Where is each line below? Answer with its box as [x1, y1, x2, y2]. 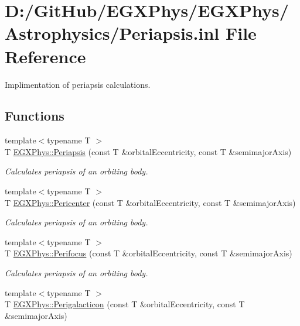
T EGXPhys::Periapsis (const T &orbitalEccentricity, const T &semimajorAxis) [5, 145, 292, 157]
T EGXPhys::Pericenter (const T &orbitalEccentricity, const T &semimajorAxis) [5, 196, 296, 208]
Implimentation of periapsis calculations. [5, 78, 151, 90]
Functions [5, 107, 64, 125]
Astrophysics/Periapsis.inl [5, 21, 220, 45]
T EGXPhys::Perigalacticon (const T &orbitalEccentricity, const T [5, 298, 245, 310]
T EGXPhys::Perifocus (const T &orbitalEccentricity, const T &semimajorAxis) [5, 247, 292, 259]
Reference [5, 44, 86, 68]
